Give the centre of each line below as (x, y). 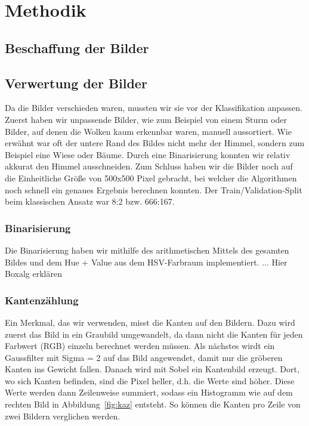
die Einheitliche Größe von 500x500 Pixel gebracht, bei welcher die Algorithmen (151, 177)
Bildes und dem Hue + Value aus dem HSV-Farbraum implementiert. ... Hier (146, 262)
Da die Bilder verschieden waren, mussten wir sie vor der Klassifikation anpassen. (154, 108)
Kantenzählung (42, 300)
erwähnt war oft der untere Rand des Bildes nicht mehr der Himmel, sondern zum (155, 143)
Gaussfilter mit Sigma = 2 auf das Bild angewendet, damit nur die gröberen (144, 357)
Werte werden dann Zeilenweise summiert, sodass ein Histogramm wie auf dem (149, 392)
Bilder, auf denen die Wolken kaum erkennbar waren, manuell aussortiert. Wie (148, 131)
